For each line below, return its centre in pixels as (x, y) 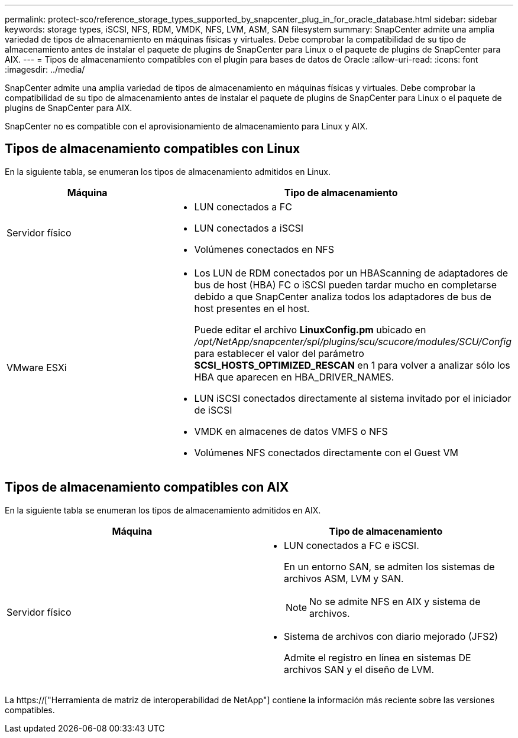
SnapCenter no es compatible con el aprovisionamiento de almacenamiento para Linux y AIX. (186, 126)
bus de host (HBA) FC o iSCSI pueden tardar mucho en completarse (346, 285)
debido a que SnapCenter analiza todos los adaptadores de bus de (343, 296)
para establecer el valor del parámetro (279, 353)
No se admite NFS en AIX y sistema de (395, 601)
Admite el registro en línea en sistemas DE (378, 657)
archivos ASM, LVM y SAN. (344, 578)
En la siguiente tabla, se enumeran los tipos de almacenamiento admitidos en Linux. (168, 171)
